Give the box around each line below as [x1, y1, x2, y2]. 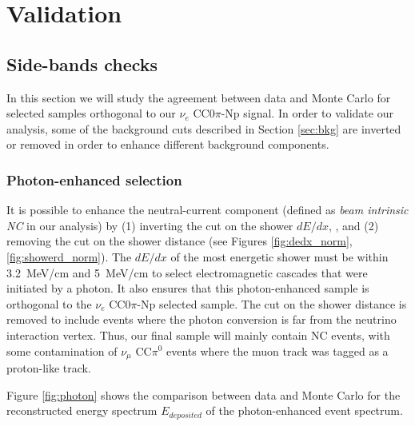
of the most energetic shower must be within [170, 248, 389, 265]
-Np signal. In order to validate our [221, 105, 393, 121]
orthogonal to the [6, 295, 92, 312]
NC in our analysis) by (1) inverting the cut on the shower [6, 217, 293, 233]
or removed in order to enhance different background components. [6, 136, 329, 153]
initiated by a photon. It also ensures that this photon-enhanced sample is [6, 280, 369, 297]
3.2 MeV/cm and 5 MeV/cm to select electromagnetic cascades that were [6, 264, 368, 281]
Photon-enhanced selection [6, 169, 182, 189]
